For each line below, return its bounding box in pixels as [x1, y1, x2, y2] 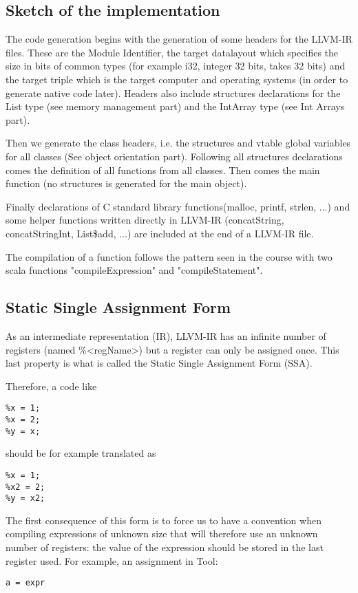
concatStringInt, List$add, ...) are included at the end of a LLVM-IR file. [6, 226, 314, 240]
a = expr [6, 578, 45, 588]
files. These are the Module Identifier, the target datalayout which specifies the [6, 45, 339, 59]
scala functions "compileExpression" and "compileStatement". [6, 263, 263, 277]
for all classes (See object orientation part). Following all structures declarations [6, 149, 343, 163]
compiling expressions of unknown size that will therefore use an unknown [6, 526, 318, 541]
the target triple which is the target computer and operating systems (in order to [6, 72, 348, 86]
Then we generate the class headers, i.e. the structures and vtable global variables [6, 136, 351, 150]
